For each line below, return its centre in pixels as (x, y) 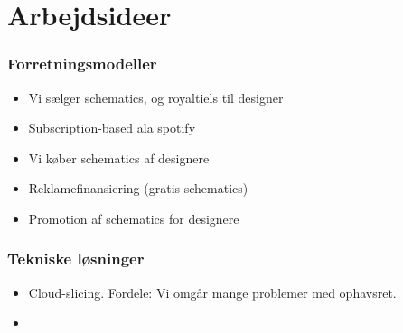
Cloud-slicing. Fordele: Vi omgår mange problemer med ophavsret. (212, 292)
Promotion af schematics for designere (134, 218)
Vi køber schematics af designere (119, 157)
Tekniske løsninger (76, 259)
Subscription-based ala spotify (112, 128)
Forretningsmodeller (82, 64)
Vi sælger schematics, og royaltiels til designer (156, 97)
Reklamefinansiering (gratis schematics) (138, 188)
